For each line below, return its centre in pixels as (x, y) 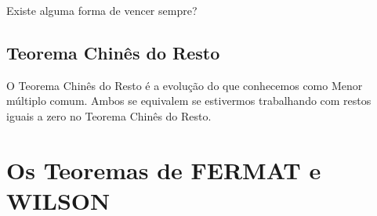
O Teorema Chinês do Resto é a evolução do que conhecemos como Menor (185, 85)
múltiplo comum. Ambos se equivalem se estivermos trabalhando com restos (189, 101)
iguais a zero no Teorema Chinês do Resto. (109, 115)
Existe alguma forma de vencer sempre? (102, 10)
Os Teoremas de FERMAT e (164, 169)
